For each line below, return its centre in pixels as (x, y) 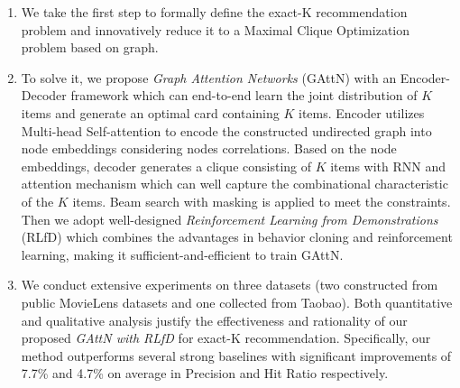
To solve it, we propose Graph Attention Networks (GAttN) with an (209, 77)
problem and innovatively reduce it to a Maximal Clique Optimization (216, 29)
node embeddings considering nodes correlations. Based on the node (209, 148)
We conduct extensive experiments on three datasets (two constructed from (230, 285)
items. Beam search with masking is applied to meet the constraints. (262, 201)
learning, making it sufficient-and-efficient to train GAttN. (182, 254)
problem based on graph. (90, 47)
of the (37, 201)
